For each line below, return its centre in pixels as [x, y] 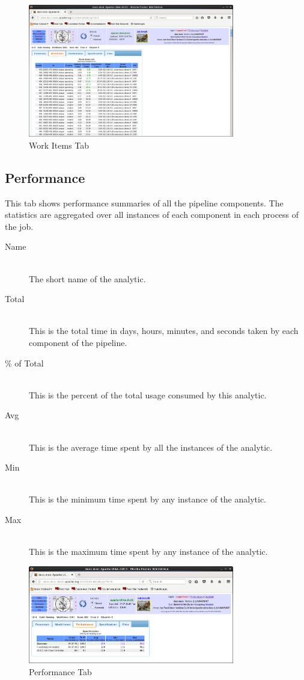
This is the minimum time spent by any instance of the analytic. [148, 499]
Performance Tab [60, 671]
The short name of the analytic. [87, 278]
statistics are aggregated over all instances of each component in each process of [152, 215]
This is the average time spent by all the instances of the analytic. [151, 447]
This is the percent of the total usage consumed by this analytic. [148, 394]
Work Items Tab [59, 145]
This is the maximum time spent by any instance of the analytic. [148, 552]
